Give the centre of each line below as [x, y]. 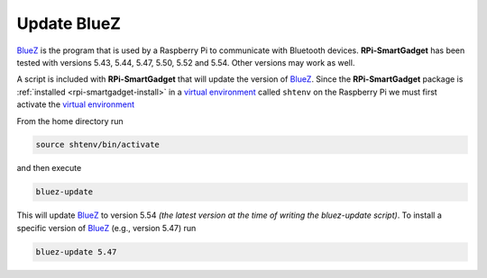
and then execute [49, 168]
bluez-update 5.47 [76, 251]
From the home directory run [70, 121]
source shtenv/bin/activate [97, 145]
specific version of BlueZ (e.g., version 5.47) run [106, 228]
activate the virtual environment [76, 104]
